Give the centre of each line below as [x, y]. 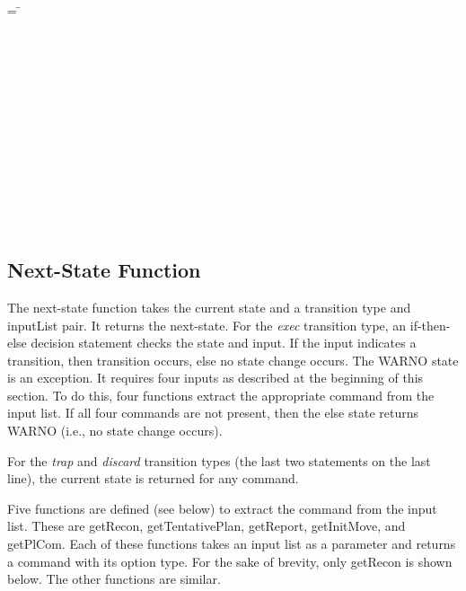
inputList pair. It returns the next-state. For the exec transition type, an [207, 325]
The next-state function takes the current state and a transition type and [209, 307]
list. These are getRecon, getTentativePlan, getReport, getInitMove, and [207, 526]
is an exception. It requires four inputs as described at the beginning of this [215, 378]
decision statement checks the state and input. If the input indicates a [224, 343]
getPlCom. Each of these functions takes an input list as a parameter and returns [232, 544]
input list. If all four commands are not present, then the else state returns [213, 413]
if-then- [430, 325]
